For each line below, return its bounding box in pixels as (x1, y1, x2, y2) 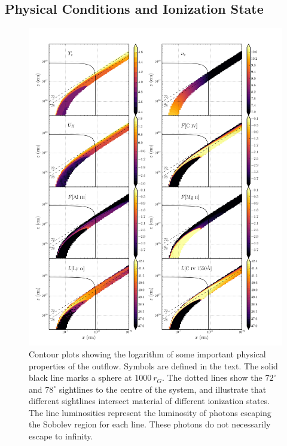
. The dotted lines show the (162, 371, 262, 384)
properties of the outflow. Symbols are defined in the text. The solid (29, 359, 278, 372)
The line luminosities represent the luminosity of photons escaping (29, 406, 271, 418)
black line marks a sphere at (29, 371, 132, 384)
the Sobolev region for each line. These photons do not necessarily (29, 418, 271, 430)
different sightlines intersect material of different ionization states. (29, 395, 270, 407)
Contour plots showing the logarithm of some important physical (29, 347, 266, 360)
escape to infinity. (29, 430, 93, 442)
